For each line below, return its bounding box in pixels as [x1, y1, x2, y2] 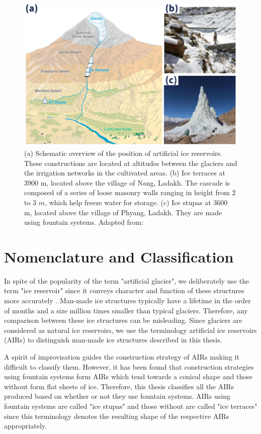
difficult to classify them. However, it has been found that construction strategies [4, 361, 254, 372]
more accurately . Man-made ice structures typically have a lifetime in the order [4, 295, 251, 306]
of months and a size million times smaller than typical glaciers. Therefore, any [4, 305, 248, 315]
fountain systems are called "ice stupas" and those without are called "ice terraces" [4, 400, 257, 411]
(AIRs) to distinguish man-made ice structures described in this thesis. [4, 334, 222, 345]
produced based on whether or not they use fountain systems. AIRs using [4, 391, 231, 401]
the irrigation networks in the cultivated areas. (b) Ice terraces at [24, 167, 225, 178]
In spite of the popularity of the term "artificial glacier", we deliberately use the [4, 275, 249, 286]
